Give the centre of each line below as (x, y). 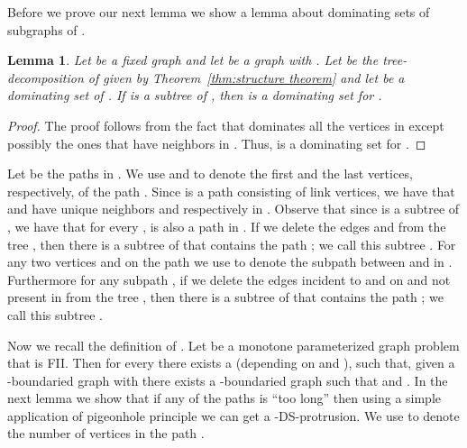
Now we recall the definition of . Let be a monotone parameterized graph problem (233, 345)
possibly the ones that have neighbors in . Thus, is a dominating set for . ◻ (217, 143)
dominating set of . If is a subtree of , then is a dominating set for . (195, 95)
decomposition (46, 77)
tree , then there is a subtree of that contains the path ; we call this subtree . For (232, 244)
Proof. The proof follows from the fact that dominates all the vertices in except (226, 125)
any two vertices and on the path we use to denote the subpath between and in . (230, 262)
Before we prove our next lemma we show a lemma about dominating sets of (219, 12)
